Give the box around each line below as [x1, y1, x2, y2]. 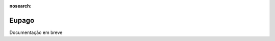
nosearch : [9, 3, 32, 9]
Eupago [9, 16, 35, 25]
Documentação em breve [9, 29, 63, 35]
